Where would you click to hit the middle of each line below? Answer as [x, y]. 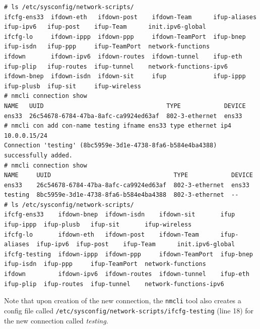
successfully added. [39, 155]
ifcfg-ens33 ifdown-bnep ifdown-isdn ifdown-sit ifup [120, 215]
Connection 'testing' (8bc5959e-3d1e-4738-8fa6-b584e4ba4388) [111, 146]
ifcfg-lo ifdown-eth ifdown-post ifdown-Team [102, 234]
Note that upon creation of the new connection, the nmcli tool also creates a [123, 300]
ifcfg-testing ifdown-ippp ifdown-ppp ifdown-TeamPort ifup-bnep [128, 254]
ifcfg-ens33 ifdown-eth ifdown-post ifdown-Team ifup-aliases [131, 17]
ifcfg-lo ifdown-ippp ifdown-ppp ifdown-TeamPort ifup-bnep [125, 37]
